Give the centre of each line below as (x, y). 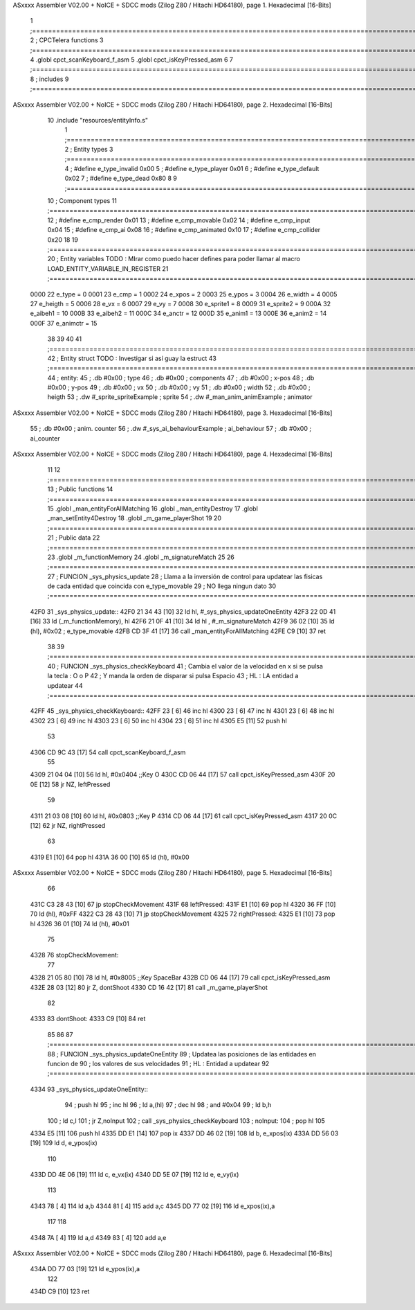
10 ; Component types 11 (82, 201)
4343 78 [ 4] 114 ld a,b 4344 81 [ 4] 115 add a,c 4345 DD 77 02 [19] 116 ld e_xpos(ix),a (153, 1206)
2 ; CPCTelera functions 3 (67, 40)
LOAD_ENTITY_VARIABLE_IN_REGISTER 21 (108, 268)
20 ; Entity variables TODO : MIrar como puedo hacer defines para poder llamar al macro (174, 259)
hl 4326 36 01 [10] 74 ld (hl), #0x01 (80, 923)
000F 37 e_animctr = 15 (64, 323)
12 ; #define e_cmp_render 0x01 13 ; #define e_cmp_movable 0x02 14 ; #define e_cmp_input (179, 220)
